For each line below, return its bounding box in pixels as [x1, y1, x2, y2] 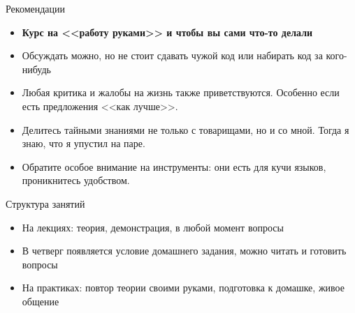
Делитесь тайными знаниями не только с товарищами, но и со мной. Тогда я [22, 122, 349, 137]
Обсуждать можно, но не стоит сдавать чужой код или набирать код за [22, 48, 323, 63]
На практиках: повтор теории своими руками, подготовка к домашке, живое [22, 280, 345, 295]
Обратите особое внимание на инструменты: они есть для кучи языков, [22, 159, 326, 174]
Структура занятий [6, 196, 85, 211]
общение [22, 293, 59, 308]
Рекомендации [6, 1, 66, 15]
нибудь [22, 61, 51, 76]
